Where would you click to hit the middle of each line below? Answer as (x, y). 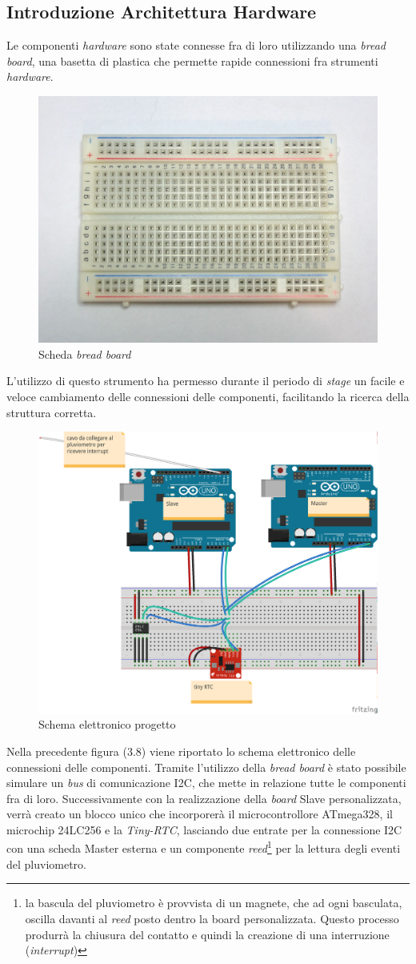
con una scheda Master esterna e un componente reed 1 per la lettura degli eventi (204, 847)
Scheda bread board (85, 353)
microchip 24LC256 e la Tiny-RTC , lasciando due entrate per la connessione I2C (204, 829)
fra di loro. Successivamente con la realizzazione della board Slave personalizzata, (204, 798)
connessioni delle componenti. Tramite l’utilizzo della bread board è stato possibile (206, 767)
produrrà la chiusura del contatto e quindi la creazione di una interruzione (207, 934)
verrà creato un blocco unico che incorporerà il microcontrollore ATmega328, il (200, 814)
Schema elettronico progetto (107, 724)
